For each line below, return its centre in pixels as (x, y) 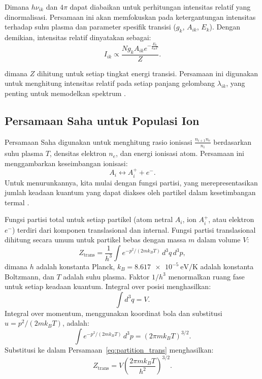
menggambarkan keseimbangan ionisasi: (66, 163)
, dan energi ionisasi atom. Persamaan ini (180, 153)
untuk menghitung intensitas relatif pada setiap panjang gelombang (110, 83)
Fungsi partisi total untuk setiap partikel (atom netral (89, 219)
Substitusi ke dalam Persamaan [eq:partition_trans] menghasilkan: (109, 349)
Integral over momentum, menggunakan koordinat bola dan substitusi (113, 313)
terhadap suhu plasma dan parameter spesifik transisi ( (90, 27)
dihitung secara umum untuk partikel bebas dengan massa (95, 240)
